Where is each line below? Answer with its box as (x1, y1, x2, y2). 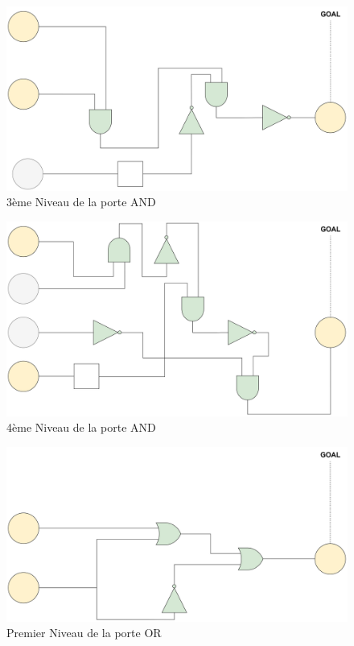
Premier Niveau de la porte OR (6, 624, 162, 641)
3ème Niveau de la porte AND (6, 193, 156, 210)
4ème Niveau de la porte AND (6, 419, 156, 436)
